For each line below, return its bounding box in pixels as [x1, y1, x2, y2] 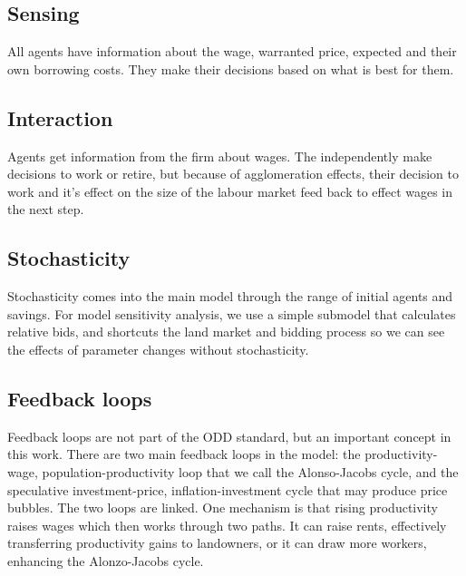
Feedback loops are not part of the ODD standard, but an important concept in [7, 426, 451, 445]
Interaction [7, 103, 113, 132]
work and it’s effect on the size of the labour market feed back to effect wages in [7, 181, 453, 200]
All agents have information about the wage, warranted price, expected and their [7, 42, 457, 61]
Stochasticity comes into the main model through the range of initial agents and [7, 287, 453, 306]
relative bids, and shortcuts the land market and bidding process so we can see [7, 322, 445, 341]
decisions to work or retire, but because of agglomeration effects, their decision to [7, 164, 459, 183]
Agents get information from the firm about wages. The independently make [7, 146, 432, 165]
